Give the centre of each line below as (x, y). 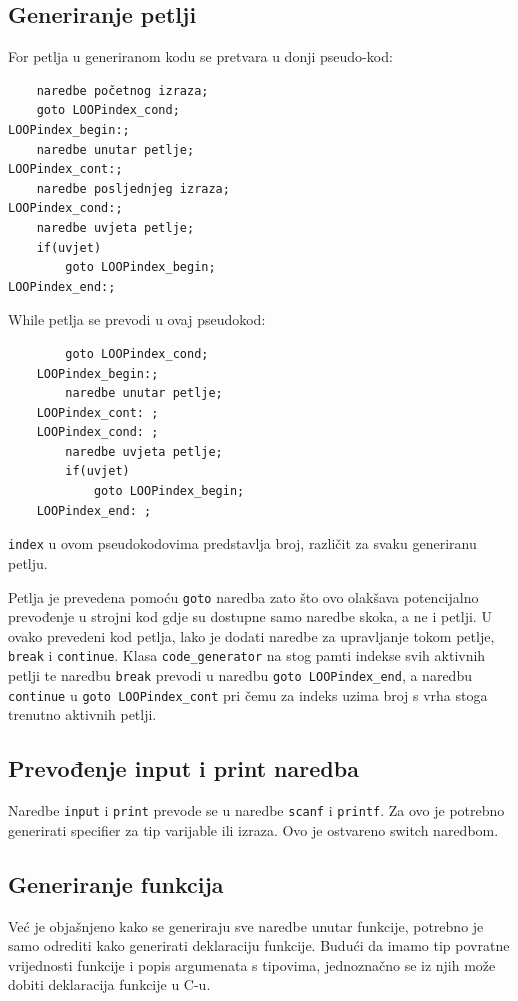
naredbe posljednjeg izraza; (133, 188)
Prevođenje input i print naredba (183, 768)
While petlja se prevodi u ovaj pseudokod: (137, 319)
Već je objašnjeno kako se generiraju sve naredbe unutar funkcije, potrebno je (246, 925)
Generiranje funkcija (116, 883)
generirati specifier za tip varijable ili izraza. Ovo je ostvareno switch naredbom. (253, 829)
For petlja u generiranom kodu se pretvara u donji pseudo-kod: (200, 56)
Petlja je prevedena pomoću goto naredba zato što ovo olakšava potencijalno (243, 596)
